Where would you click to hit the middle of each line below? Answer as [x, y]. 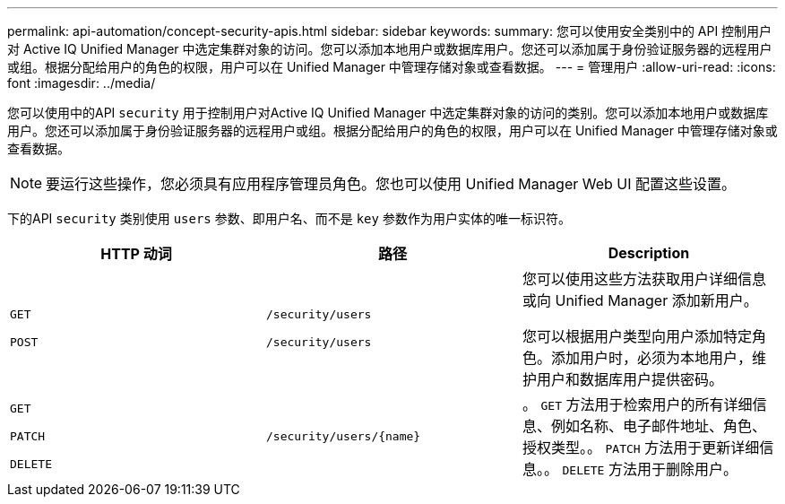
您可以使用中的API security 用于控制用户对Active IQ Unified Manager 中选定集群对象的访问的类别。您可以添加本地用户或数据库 [388, 113]
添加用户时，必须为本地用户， [651, 358]
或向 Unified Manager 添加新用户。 [640, 300]
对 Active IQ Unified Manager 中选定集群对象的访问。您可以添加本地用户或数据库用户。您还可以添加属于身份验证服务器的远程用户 [390, 49]
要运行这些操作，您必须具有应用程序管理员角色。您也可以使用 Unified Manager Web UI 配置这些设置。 [391, 184]
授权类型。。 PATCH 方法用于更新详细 [641, 448]
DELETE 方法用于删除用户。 [650, 469]
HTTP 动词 [136, 254]
